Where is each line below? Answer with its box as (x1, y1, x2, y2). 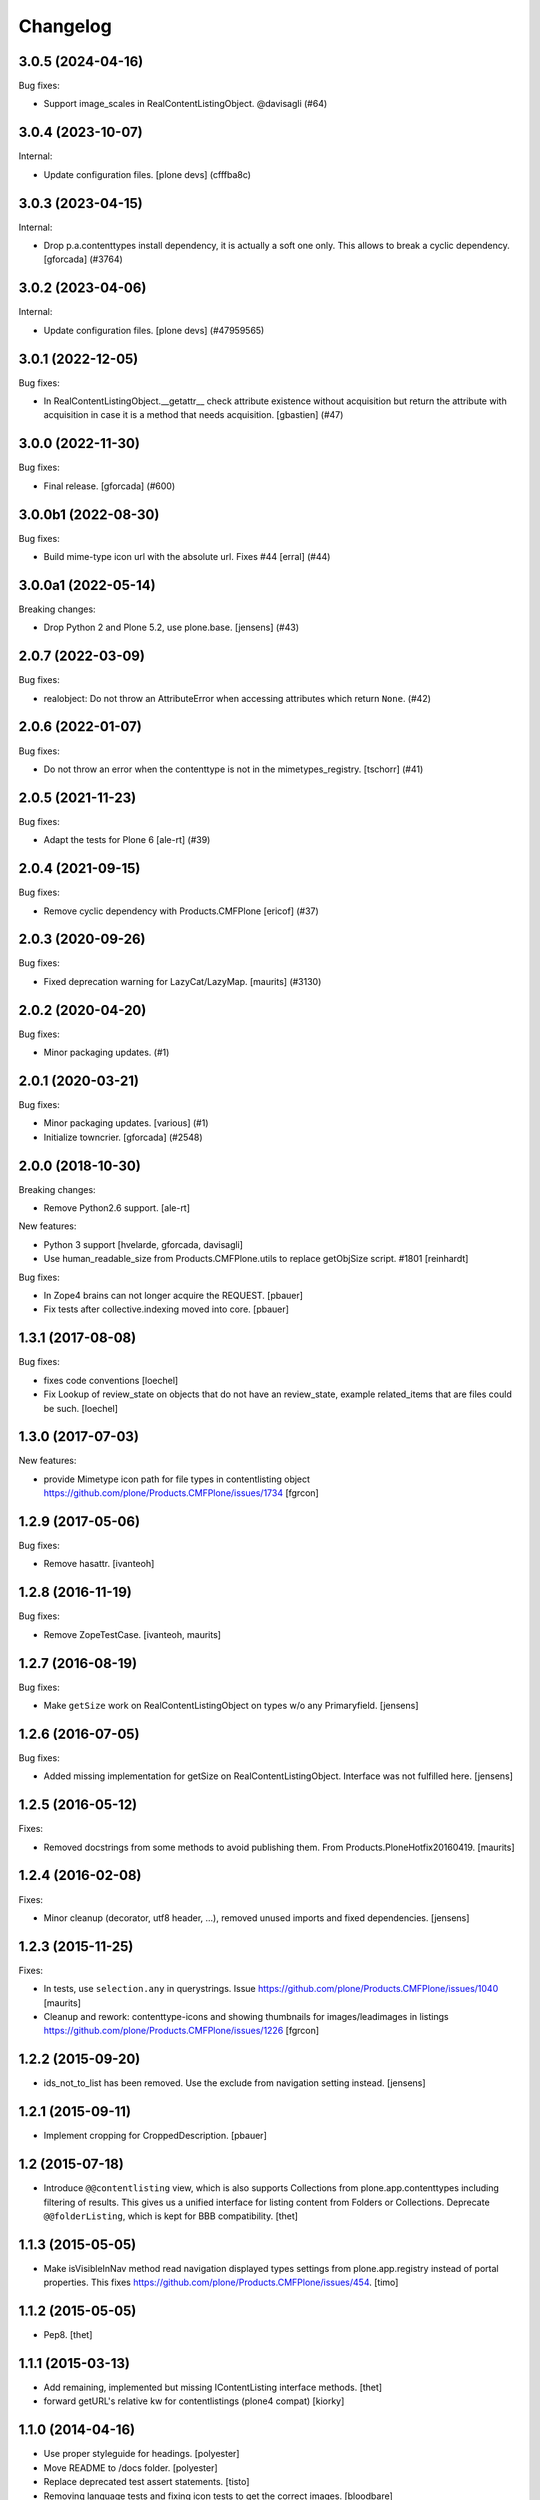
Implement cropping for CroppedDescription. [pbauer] (43, 2130, 267, 2142)
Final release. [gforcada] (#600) (43, 480, 176, 492)
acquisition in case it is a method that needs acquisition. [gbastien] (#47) (43, 409, 344, 421)
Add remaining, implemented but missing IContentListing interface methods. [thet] (43, 2381, 383, 2394)
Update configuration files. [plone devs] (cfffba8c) (43, 168, 252, 180)
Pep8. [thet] (43, 2329, 93, 2341)
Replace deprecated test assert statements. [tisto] (43, 2476, 250, 2488)
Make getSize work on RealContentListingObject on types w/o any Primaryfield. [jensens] (43, 1700, 419, 1712)
